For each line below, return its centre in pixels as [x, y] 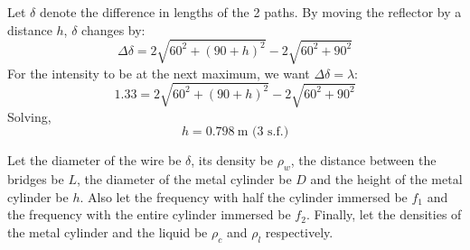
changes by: [113, 29]
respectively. [299, 232]
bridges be [36, 179]
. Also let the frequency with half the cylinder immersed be [244, 196]
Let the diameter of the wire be [94, 160]
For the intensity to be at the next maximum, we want [159, 73]
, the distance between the [363, 160]
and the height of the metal [386, 179]
